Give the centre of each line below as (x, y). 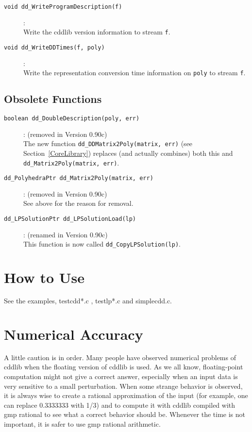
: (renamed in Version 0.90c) (66, 234)
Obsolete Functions (53, 99)
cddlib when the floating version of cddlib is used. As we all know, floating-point (124, 367)
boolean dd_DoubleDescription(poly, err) (72, 119)
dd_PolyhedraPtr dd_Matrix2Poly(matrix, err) (79, 178)
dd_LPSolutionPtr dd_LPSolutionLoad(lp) (70, 219)
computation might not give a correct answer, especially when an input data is (121, 376)
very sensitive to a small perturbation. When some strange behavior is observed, (123, 386)
